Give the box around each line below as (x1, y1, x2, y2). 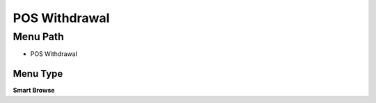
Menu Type (13, 68, 63, 79)
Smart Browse (13, 86, 55, 95)
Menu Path (13, 30, 64, 43)
